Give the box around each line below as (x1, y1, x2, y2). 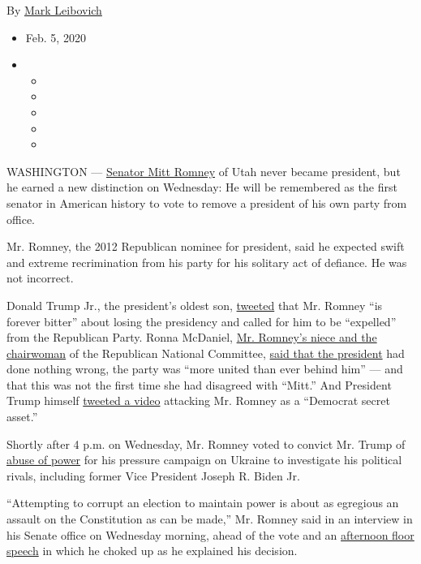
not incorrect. (6, 269, 74, 286)
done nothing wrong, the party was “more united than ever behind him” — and (6, 360, 403, 377)
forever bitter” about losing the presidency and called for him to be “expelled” (6, 312, 397, 329)
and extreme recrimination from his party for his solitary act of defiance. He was (6, 253, 407, 270)
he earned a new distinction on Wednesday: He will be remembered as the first (6, 179, 397, 196)
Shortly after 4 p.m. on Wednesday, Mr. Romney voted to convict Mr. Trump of (6, 435, 406, 452)
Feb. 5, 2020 (25, 28, 86, 45)
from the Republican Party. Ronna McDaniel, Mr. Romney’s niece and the (6, 329, 377, 346)
